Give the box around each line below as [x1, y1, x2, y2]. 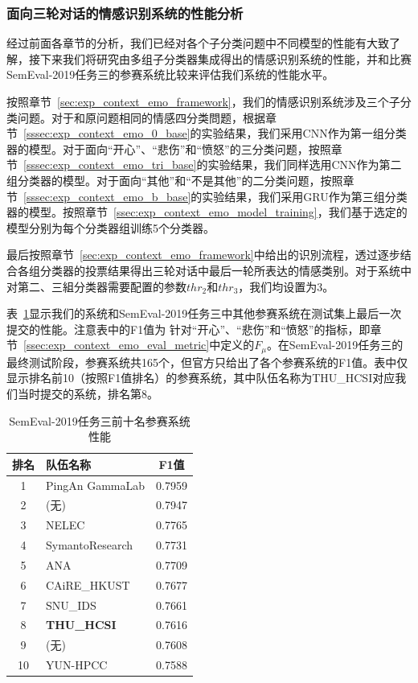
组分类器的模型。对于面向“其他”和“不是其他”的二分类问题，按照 [6, 171, 343, 188]
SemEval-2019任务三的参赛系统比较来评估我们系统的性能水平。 [6, 66, 334, 83]
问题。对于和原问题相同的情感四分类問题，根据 [17, 109, 265, 125]
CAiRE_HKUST [46, 576, 130, 593]
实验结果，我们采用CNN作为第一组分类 [201, 125, 407, 142]
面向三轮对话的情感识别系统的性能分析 [6, 2, 244, 23]
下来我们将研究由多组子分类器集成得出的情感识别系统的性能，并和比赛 [39, 50, 412, 67]
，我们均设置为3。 [238, 278, 334, 294]
